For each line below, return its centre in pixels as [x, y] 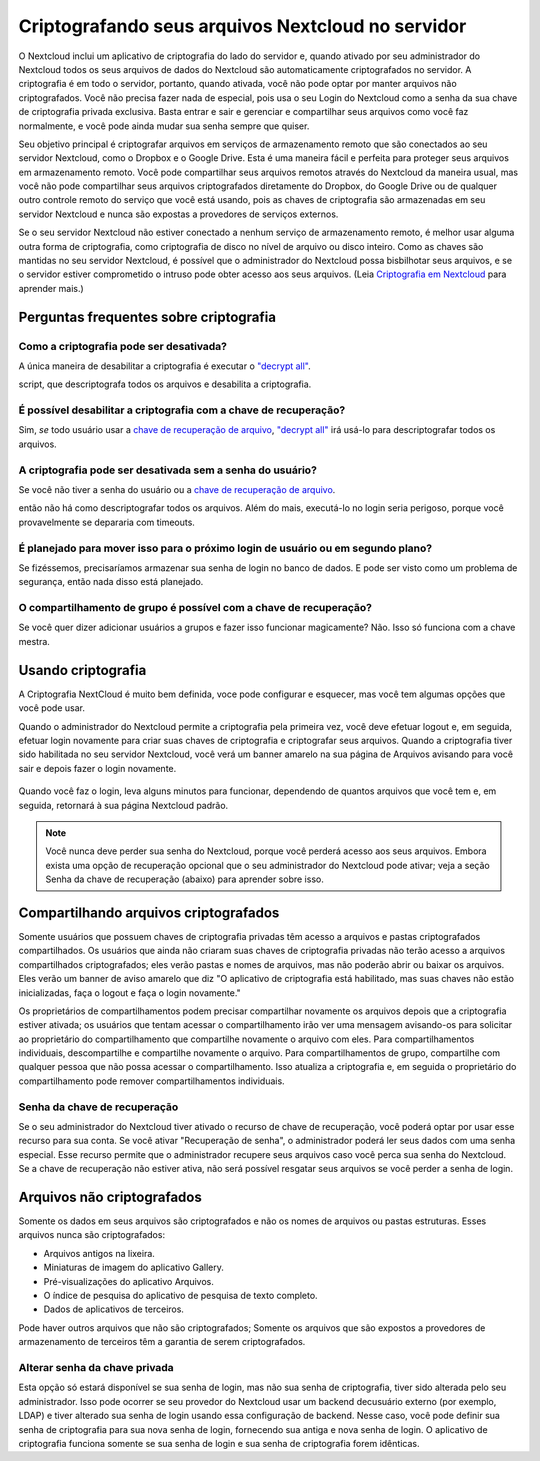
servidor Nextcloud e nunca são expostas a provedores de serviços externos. [178, 214]
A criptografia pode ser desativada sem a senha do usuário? [167, 470]
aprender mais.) [51, 288]
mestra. [34, 641]
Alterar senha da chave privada [96, 1367]
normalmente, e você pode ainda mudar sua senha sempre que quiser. [164, 126]
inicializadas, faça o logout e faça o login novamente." [130, 992]
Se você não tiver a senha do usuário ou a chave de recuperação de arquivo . [177, 490]
